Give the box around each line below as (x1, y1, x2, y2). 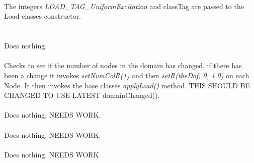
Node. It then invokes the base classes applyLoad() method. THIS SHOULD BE (4, 80, 250, 90)
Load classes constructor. (4, 11, 81, 21)
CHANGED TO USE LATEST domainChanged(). (4, 90, 160, 100)
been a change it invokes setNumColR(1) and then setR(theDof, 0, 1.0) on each (4, 70, 249, 80)
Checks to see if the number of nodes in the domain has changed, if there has (4, 60, 242, 71)
